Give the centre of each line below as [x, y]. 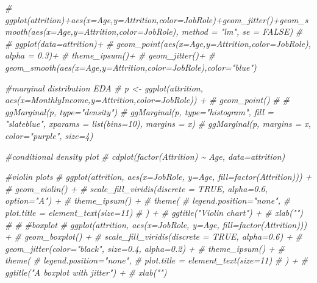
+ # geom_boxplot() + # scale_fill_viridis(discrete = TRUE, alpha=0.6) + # [154, 236]
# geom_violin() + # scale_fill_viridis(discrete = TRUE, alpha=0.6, [137, 188]
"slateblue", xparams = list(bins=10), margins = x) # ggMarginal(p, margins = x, [158, 124]
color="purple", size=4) [49, 135]
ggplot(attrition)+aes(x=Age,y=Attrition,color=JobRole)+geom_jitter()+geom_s [157, 19]
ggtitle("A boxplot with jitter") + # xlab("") [86, 272]
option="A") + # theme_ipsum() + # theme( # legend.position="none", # [148, 200]
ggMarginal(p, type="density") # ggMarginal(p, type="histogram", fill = [139, 111]
